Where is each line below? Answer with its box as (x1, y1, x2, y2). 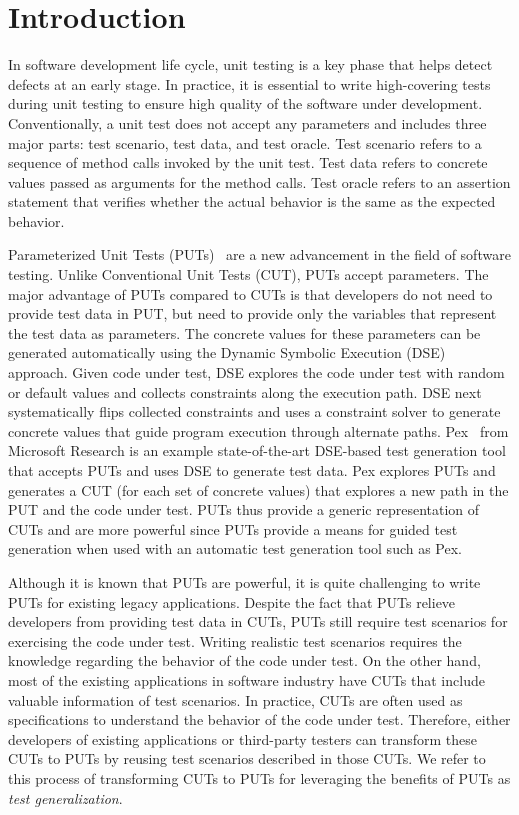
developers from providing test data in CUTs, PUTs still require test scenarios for (8, 611, 508, 632)
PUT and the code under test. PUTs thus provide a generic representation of (8, 499, 480, 520)
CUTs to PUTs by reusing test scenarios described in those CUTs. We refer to (8, 748, 486, 769)
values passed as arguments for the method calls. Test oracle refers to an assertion (8, 171, 511, 192)
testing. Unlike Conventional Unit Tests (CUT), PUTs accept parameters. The (8, 264, 489, 285)
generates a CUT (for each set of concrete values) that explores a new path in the (8, 479, 509, 500)
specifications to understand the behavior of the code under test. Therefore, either (8, 709, 511, 730)
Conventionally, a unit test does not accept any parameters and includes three (8, 112, 487, 133)
